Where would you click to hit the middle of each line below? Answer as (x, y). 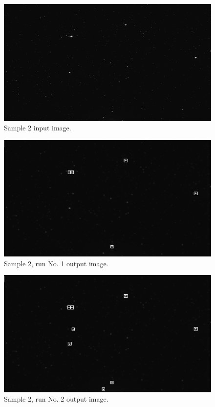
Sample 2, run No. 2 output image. (56, 399)
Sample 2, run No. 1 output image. (56, 263)
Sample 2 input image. (38, 128)
